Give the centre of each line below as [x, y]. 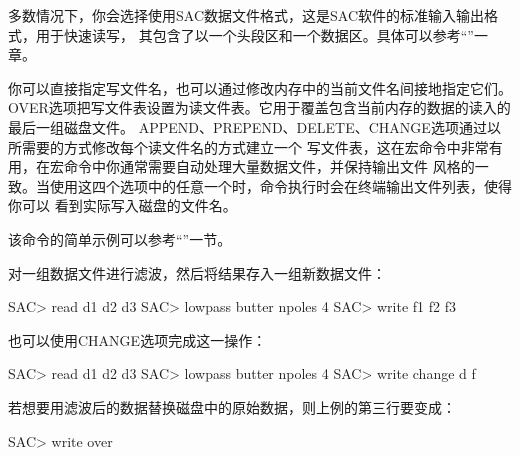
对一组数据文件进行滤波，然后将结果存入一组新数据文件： [197, 272]
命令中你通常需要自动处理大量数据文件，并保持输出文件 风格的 [269, 166]
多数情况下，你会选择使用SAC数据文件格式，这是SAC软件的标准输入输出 [246, 15]
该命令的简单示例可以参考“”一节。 [120, 238]
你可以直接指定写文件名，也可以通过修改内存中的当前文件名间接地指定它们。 [260, 87]
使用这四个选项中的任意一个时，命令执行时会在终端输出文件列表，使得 [280, 185]
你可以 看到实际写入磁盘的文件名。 [122, 205]
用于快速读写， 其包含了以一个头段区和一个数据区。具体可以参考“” [254, 34]
